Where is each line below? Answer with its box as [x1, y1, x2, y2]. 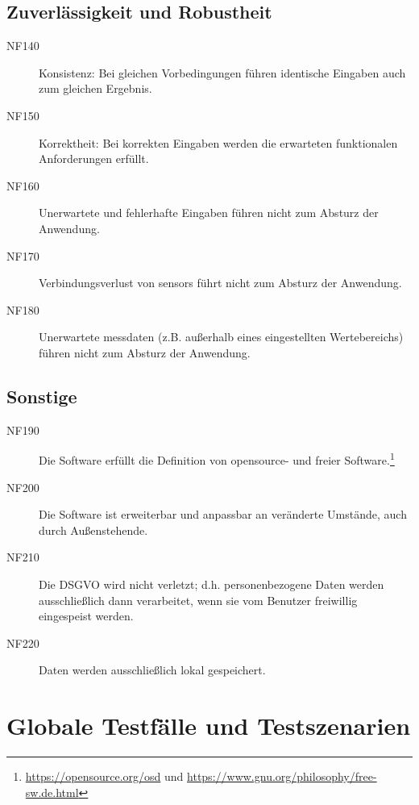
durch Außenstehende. [39, 521, 148, 538]
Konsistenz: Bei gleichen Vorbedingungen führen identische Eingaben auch [39, 64, 406, 81]
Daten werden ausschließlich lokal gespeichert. [39, 661, 266, 678]
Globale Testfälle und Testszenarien [6, 709, 411, 742]
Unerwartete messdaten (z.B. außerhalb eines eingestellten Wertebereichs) [39, 328, 404, 345]
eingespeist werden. [39, 607, 134, 624]
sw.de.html [25, 783, 79, 800]
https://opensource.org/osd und [25, 768, 184, 785]
